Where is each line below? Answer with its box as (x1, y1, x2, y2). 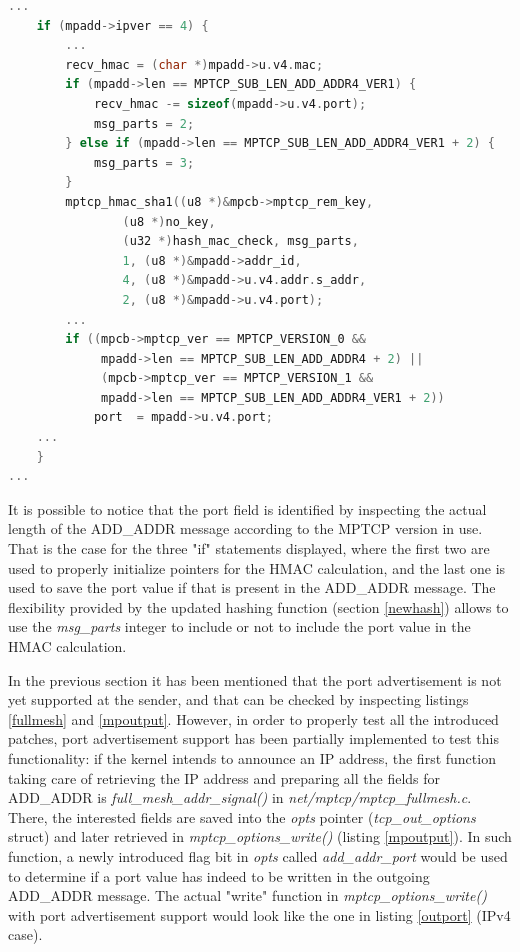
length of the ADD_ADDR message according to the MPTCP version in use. (8, 518, 483, 539)
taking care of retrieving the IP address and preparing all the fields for (8, 767, 441, 788)
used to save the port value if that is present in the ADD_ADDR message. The (8, 577, 496, 598)
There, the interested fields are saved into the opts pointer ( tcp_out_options (8, 806, 476, 827)
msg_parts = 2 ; (93, 116, 195, 131)
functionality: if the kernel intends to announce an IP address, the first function (8, 747, 496, 768)
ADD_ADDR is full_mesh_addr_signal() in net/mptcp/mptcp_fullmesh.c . (8, 787, 472, 808)
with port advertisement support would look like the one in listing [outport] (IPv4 (8, 904, 511, 925)
